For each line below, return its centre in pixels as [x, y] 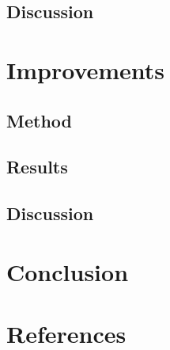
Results [37, 167]
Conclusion [68, 271]
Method [39, 120]
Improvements [86, 69]
